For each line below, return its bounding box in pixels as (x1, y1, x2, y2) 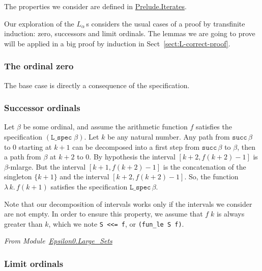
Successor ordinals (4, 101, 80, 114)
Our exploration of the (4, 18, 74, 29)
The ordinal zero (4, 60, 74, 72)
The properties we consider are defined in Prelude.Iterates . (4, 1, 187, 11)
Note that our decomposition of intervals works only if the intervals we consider (4, 198, 252, 209)
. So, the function (184, 171, 239, 182)
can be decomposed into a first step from (72, 141, 200, 152)
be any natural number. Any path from (107, 131, 230, 142)
